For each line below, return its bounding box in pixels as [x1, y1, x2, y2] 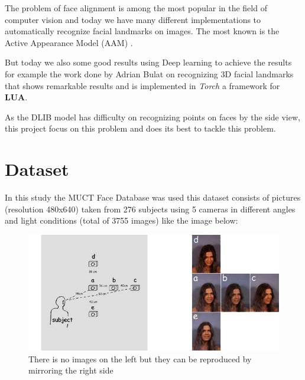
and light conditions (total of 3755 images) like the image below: [5, 214, 238, 227]
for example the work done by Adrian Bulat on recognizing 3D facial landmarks [5, 67, 294, 80]
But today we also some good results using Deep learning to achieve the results [5, 56, 292, 68]
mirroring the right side [28, 364, 113, 376]
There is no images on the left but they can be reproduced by [28, 352, 252, 365]
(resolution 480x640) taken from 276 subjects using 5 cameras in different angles [5, 202, 296, 215]
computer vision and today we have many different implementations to [5, 13, 261, 25]
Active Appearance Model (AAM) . [5, 36, 133, 48]
